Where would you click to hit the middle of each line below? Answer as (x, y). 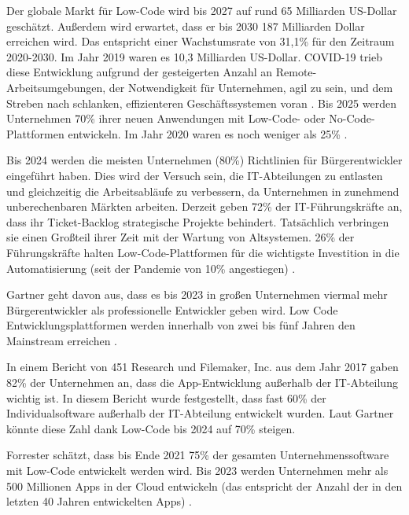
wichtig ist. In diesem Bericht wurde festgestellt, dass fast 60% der (166, 397)
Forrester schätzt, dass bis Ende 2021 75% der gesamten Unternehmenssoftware (198, 455)
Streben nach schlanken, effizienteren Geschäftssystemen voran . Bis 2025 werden (201, 103)
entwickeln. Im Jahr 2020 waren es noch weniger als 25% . (208, 133)
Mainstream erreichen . (62, 340)
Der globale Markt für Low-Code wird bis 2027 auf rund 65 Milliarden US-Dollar (202, 10)
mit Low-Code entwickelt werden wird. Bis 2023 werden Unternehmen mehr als (197, 471)
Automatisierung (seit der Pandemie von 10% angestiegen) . (151, 268)
